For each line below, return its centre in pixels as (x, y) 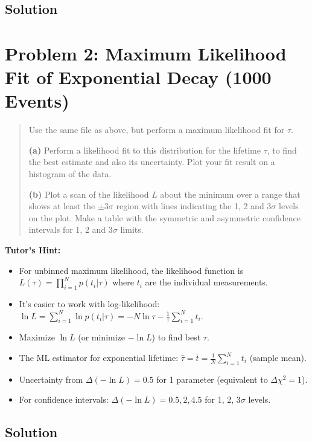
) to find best (176, 337)
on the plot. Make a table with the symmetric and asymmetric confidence (164, 217)
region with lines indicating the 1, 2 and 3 (194, 206)
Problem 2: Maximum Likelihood (146, 53)
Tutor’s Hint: (33, 250)
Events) (37, 101)
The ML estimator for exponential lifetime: (99, 357)
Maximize (37, 337)
